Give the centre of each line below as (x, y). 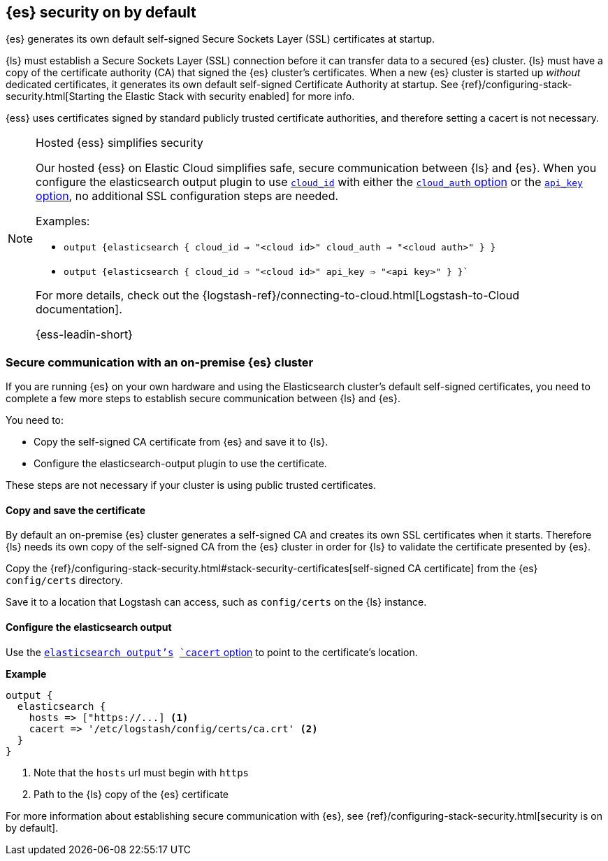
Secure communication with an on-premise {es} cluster (160, 362)
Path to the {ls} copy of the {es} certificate (131, 794)
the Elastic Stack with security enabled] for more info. (231, 97)
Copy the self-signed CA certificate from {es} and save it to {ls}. (181, 442)
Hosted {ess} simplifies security (120, 143)
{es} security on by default (101, 12)
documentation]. (79, 309)
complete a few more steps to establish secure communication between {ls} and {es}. (203, 399)
